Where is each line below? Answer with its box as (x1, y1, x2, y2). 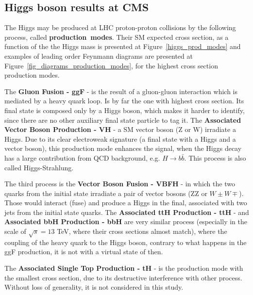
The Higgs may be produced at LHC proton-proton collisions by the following (4, 22, 236, 33)
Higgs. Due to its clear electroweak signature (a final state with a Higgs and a (4, 133, 236, 144)
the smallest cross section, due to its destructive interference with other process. (4, 272, 242, 282)
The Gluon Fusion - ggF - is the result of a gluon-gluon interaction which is (4, 86, 238, 96)
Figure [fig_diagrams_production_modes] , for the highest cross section (4, 60, 218, 70)
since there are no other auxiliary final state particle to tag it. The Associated (4, 115, 241, 125)
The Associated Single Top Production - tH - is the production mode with (4, 263, 243, 273)
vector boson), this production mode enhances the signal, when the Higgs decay (4, 143, 242, 153)
